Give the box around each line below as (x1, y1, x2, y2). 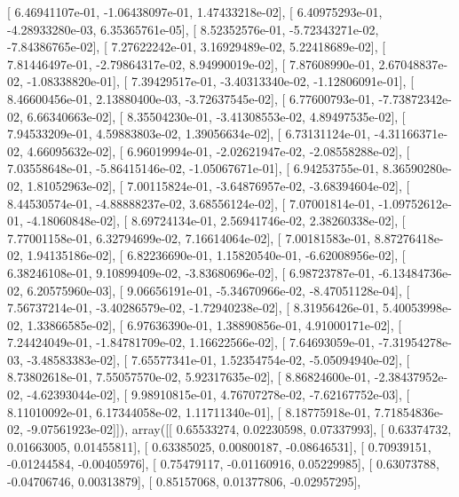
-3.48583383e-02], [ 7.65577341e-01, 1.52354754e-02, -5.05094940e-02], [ (27, 350, 410, 368)
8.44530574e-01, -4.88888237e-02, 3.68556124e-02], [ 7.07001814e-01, (7, 193, 375, 212)
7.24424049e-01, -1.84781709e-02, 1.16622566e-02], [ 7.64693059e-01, (7, 333, 375, 351)
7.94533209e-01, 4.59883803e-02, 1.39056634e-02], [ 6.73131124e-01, (7, 124, 371, 143)
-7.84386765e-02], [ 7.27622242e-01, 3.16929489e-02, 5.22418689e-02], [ (7, 37, 386, 56)
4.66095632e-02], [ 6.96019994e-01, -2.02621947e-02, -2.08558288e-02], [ (27, 141, 410, 160)
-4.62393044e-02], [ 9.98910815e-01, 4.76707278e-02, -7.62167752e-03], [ (27, 385, 410, 404)
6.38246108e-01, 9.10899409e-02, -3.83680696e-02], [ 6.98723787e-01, (7, 263, 375, 281)
